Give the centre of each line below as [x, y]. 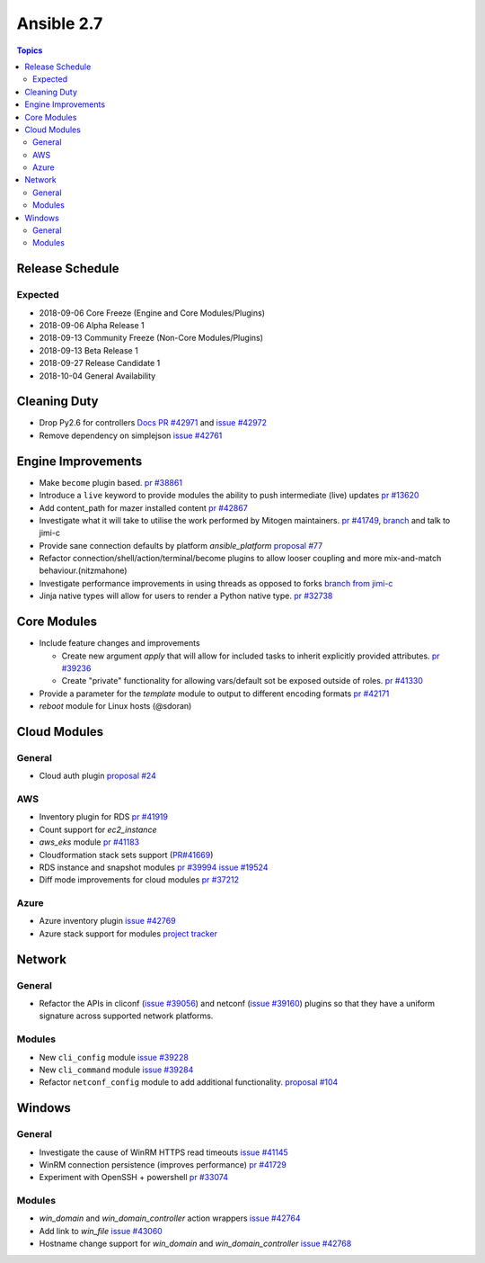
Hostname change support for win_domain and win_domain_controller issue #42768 [195, 1244]
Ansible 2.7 [60, 23]
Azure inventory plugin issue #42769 [107, 921]
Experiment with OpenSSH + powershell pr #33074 [134, 1178]
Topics [30, 50]
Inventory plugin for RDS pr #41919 [103, 817]
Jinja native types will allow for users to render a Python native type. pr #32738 [186, 596]
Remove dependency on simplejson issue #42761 [131, 435]
